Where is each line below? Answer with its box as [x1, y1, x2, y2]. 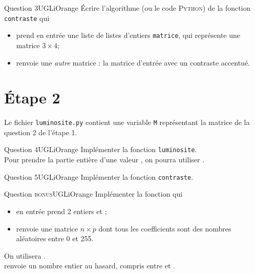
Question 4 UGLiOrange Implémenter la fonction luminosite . [4, 144, 197, 155]
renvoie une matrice [16, 223, 78, 234]
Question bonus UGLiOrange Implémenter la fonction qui [4, 188, 183, 199]
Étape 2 [4, 87, 60, 108]
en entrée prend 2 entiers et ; [16, 205, 107, 216]
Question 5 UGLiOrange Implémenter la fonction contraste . [4, 171, 194, 182]
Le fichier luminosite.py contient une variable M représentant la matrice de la [4, 117, 250, 128]
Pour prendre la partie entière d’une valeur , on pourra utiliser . [4, 154, 205, 165]
